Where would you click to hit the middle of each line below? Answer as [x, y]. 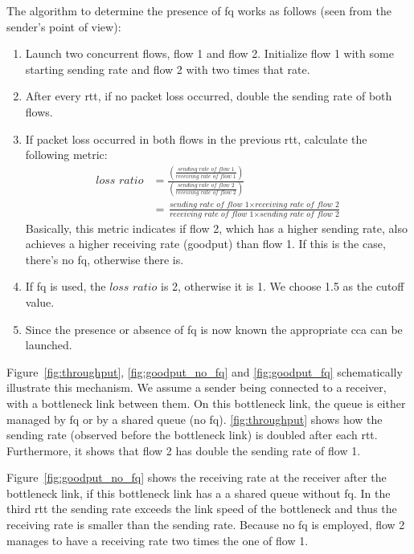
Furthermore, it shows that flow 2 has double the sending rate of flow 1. [184, 450]
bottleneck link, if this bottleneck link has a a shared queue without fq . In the [199, 493]
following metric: [66, 155]
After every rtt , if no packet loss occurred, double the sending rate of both [209, 96]
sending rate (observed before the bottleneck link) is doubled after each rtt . [192, 435]
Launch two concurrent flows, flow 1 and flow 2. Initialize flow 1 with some [209, 53]
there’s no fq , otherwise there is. [105, 259]
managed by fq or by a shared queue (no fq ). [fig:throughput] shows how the [195, 419]
